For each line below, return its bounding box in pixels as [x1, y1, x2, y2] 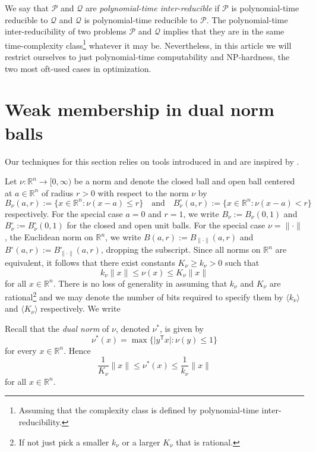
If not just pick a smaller [18, 435, 109, 448]
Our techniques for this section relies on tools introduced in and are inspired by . [5, 155, 299, 167]
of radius [41, 186, 74, 199]
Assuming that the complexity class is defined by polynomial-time [18, 404, 259, 416]
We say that [5, 2, 49, 14]
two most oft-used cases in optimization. [5, 62, 151, 74]
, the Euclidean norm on [5, 231, 93, 243]
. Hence [64, 344, 91, 356]
